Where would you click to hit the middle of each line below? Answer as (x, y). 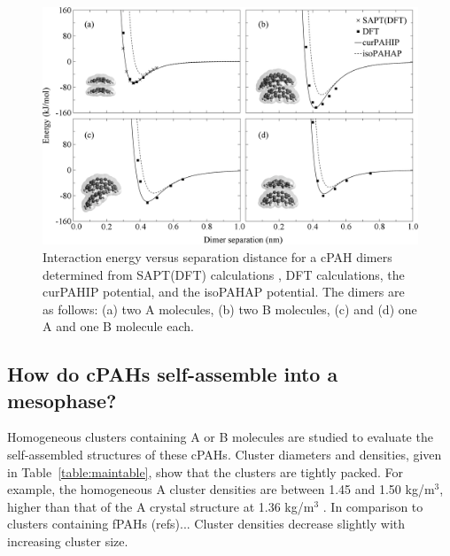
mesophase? (62, 400)
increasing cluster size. (68, 541)
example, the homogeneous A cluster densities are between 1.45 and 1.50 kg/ (216, 489)
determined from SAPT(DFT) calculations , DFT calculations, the (224, 274)
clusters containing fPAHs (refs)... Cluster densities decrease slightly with (206, 524)
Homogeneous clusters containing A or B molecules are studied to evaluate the (220, 437)
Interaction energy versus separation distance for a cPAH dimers (217, 256)
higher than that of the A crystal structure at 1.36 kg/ (155, 506)
